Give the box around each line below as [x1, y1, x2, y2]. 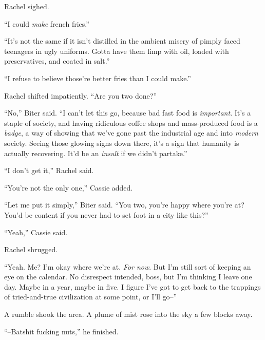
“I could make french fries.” [4, 18, 89, 29]
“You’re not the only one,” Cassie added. [4, 182, 133, 193]
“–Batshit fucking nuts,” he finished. [4, 326, 119, 336]
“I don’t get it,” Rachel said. [4, 165, 94, 176]
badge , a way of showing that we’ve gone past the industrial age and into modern [4, 127, 258, 138]
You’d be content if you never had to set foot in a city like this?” [4, 209, 209, 220]
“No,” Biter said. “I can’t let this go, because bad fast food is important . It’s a [4, 107, 251, 118]
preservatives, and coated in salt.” [4, 55, 110, 66]
